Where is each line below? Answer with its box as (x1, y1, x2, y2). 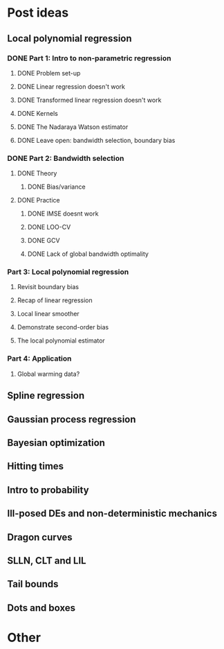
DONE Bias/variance (27, 182, 86, 191)
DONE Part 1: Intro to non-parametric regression (7, 53, 171, 63)
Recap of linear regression (17, 296, 93, 304)
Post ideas (7, 5, 69, 21)
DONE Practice (17, 196, 60, 205)
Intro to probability (7, 484, 89, 496)
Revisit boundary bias (17, 283, 80, 291)
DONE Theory (17, 169, 57, 178)
